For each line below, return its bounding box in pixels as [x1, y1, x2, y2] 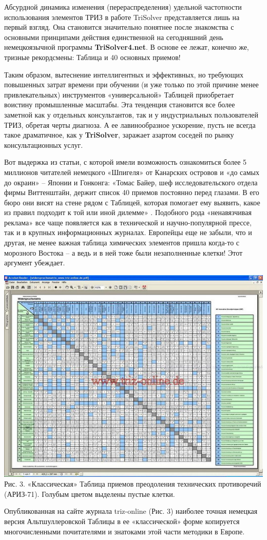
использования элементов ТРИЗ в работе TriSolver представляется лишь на [4, 11, 240, 22]
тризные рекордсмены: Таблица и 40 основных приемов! [4, 51, 181, 62]
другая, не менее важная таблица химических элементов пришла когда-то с [4, 237, 240, 248]
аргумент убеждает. [4, 257, 65, 268]
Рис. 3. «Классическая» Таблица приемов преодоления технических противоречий [4, 478, 261, 489]
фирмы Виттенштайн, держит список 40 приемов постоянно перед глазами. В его [4, 187, 259, 198]
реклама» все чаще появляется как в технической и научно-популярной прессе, [4, 217, 252, 227]
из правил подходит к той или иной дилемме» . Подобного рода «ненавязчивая [4, 207, 252, 218]
